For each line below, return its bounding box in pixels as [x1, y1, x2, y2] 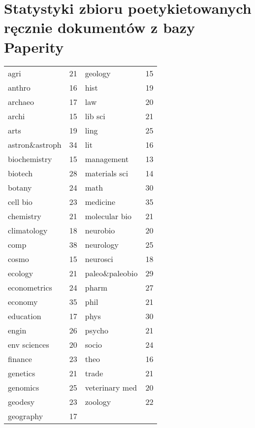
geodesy [8, 395, 35, 407]
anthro [8, 81, 31, 93]
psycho [85, 324, 108, 336]
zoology [85, 395, 111, 407]
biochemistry [8, 153, 52, 165]
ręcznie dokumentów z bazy [4, 17, 195, 37]
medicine [85, 196, 116, 207]
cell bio [8, 196, 32, 207]
